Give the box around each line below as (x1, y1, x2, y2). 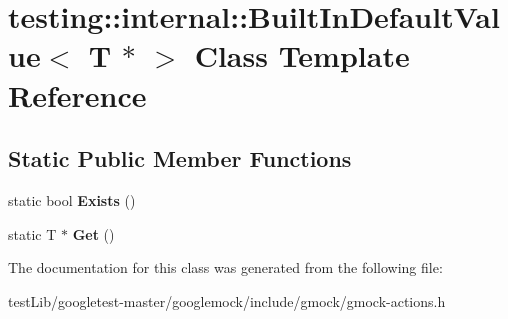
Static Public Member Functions (8, 143, 352, 174)
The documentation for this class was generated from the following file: (8, 257, 443, 278)
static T (8, 223, 57, 244)
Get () (72, 223, 115, 244)
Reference (8, 74, 147, 115)
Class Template (194, 35, 410, 76)
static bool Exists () (8, 189, 136, 210)
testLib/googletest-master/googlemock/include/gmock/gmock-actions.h (8, 290, 446, 311)
